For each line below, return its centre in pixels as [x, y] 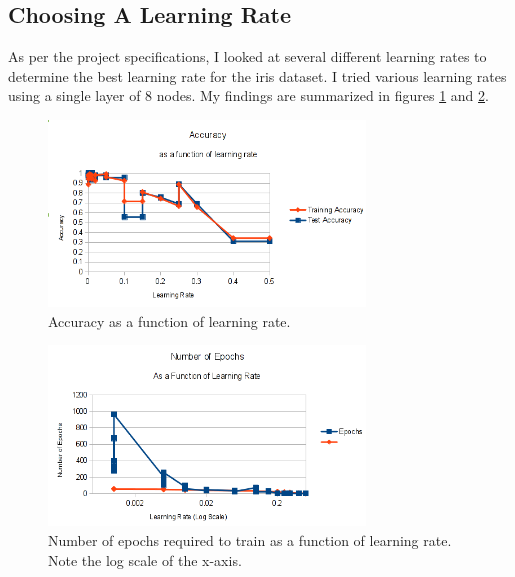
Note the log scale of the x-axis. [145, 559]
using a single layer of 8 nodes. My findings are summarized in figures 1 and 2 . [248, 95]
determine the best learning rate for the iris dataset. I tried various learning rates [257, 75]
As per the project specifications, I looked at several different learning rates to [247, 56]
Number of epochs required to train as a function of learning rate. [250, 539]
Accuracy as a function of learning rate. [169, 320]
